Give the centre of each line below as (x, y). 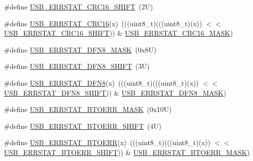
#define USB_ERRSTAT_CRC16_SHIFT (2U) (79, 6)
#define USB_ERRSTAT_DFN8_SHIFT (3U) (77, 66)
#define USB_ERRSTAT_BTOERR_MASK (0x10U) (88, 109)
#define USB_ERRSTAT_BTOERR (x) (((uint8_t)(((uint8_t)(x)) (107, 142)
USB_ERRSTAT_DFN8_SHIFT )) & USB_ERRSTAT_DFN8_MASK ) (115, 92)
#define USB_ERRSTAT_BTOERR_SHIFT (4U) (83, 126)
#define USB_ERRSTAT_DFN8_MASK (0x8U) (80, 49)
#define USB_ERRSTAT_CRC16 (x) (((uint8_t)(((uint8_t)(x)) (103, 23)
